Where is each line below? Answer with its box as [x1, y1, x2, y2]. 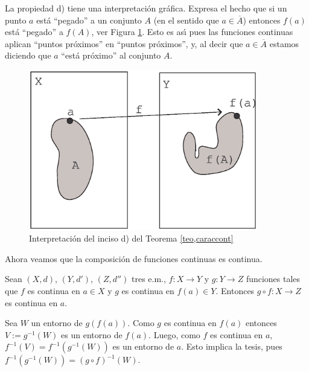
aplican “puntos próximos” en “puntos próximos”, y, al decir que [5, 37, 243, 50]
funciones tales [246, 272, 301, 285]
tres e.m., [132, 272, 166, 285]
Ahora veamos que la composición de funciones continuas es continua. [5, 252, 263, 265]
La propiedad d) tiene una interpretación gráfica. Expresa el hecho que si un [5, 2, 287, 14]
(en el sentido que [153, 13, 219, 26]
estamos [269, 37, 299, 50]
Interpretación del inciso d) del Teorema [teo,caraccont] [29, 232, 234, 245]
